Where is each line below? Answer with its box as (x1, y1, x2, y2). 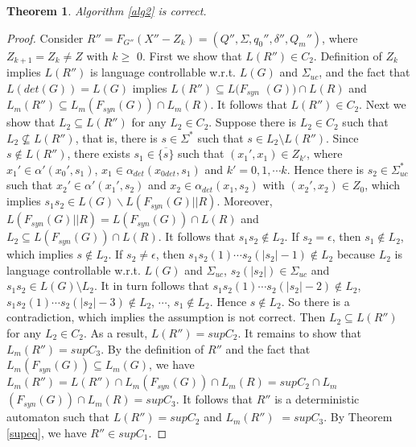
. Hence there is (286, 160, 364, 177)
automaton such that (6, 408, 110, 425)
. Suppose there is (208, 114, 297, 130)
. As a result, (83, 325, 148, 341)
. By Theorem (323, 408, 393, 425)
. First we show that (142, 47, 242, 64)
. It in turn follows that (93, 277, 209, 294)
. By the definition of (101, 340, 204, 357)
